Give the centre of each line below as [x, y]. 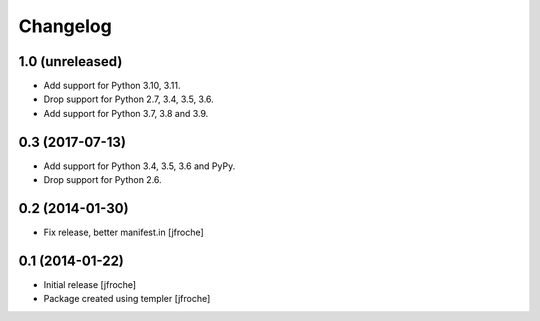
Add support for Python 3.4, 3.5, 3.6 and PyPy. [139, 166]
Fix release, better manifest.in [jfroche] [123, 232]
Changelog [65, 26]
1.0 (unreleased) [70, 61]
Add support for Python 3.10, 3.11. [112, 86]
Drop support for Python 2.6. [102, 180]
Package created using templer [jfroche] [127, 299]
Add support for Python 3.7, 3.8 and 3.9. [126, 113]
